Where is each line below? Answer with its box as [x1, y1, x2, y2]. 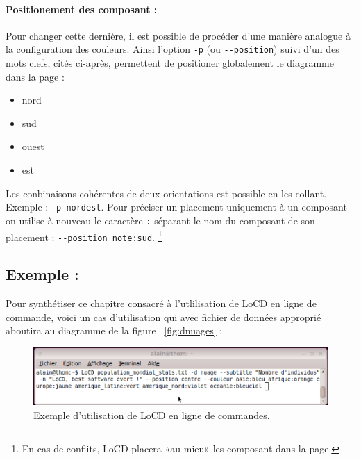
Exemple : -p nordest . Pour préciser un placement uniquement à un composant [6, 199, 347, 214]
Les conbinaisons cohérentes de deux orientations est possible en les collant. [6, 186, 327, 200]
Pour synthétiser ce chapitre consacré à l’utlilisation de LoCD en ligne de [6, 296, 317, 311]
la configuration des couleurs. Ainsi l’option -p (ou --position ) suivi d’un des [6, 42, 339, 56]
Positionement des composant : [6, 1, 158, 16]
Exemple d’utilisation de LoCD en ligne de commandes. [33, 407, 270, 422]
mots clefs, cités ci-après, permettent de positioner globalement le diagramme [6, 56, 334, 70]
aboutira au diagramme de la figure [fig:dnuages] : [6, 323, 223, 338]
